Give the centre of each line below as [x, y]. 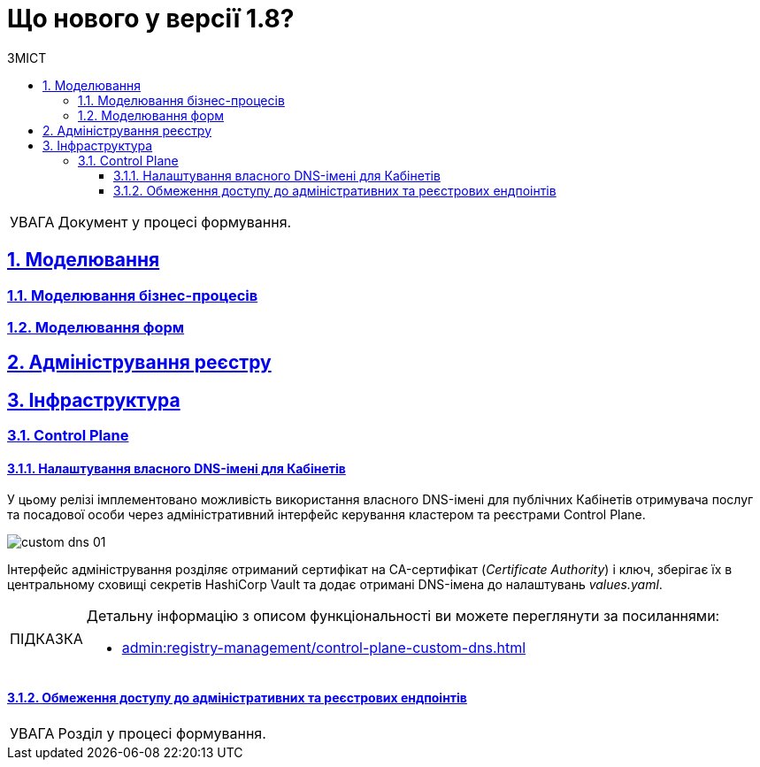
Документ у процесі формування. [175, 222]
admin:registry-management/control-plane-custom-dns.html [324, 648]
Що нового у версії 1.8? [151, 19]
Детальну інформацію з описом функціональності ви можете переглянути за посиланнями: [403, 616]
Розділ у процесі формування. [162, 733]
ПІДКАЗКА [46, 639]
